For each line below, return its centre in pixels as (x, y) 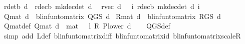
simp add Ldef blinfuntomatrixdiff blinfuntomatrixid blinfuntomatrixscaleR (122, 35)
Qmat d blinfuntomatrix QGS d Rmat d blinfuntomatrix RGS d (112, 16)
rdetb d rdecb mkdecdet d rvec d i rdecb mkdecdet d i (102, 6)
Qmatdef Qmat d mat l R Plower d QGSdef (87, 26)
